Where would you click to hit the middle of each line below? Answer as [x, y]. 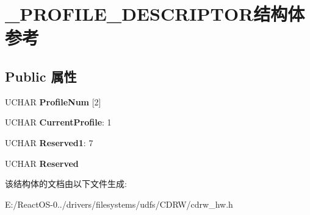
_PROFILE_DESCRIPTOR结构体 [155, 14]
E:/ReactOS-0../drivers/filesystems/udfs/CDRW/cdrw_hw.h [119, 204]
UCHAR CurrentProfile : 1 [58, 122]
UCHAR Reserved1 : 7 [49, 142]
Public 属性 [41, 76]
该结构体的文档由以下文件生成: [66, 184]
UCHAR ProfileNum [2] [53, 101]
